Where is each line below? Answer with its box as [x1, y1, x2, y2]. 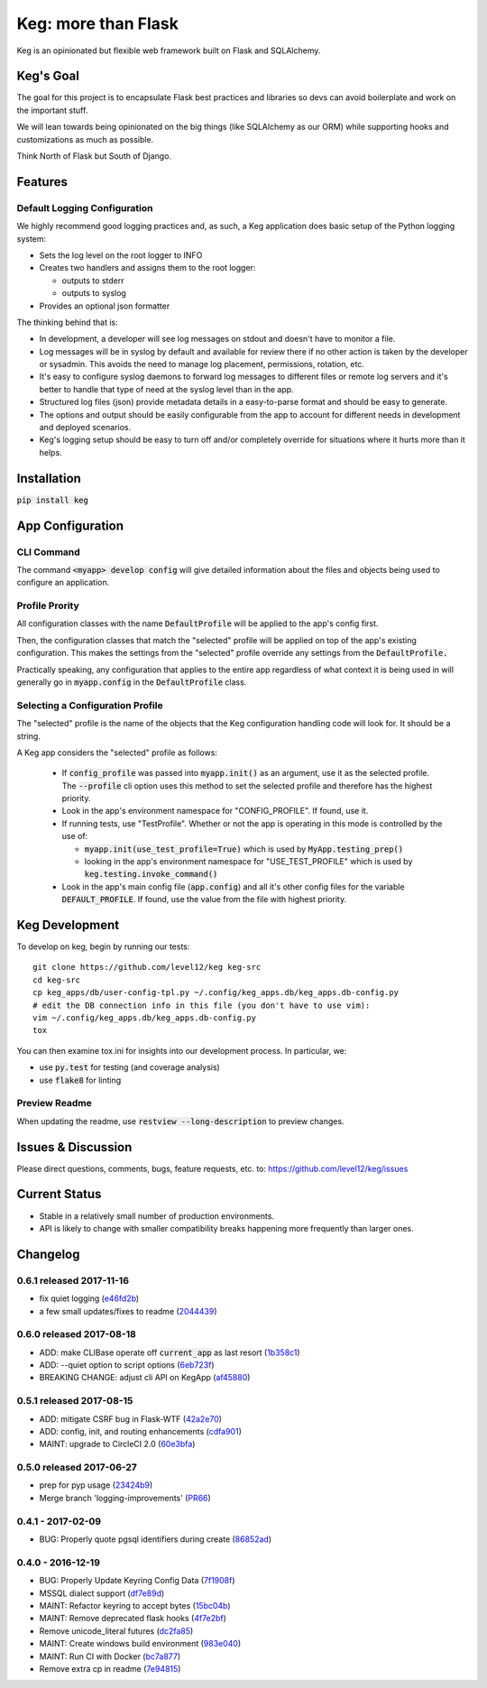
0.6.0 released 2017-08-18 [16, 1328, 137, 1341]
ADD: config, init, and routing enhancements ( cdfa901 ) [39, 1425, 243, 1436]
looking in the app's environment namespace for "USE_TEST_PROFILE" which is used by [84, 856, 413, 867]
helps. [39, 447, 62, 457]
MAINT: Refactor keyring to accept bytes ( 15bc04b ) [39, 1600, 231, 1610]
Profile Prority [16, 600, 80, 613]
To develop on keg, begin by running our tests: [16, 941, 190, 952]
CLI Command [16, 546, 80, 558]
